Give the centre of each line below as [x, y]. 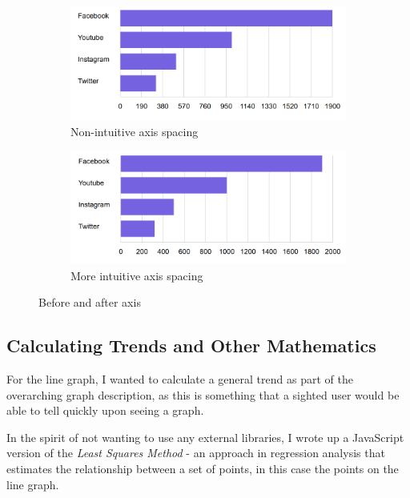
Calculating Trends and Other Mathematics [191, 345]
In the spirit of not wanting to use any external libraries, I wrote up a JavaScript [205, 437]
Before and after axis [90, 302]
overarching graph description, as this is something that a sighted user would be [203, 394]
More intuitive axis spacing [137, 275]
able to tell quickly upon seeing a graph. [105, 410]
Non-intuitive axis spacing [135, 131]
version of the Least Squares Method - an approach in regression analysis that [196, 453]
